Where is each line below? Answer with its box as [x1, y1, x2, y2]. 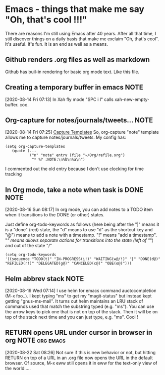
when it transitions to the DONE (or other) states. [5, 212, 105, 218]
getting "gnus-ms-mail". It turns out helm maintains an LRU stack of [5, 298, 144, 304]
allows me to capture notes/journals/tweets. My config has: [5, 134, 126, 140]
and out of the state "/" [5, 243, 52, 249]
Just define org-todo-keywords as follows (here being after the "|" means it [5, 221, 160, 227]
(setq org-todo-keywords [5, 252, 56, 257]
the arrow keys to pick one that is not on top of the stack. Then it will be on [5, 309, 158, 314]
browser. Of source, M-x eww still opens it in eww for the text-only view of [5, 360, 158, 366]
